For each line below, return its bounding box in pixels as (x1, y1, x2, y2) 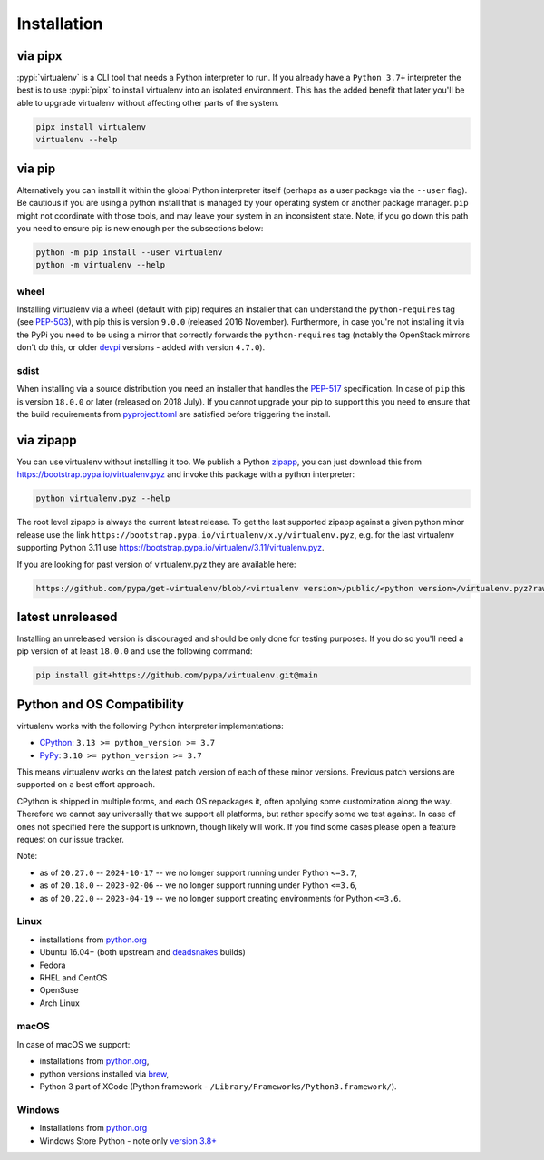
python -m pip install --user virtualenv (35, 247, 223, 258)
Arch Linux (39, 998, 81, 1009)
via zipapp (16, 432, 77, 448)
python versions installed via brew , (39, 1068, 170, 1079)
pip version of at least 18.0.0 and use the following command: (16, 646, 253, 657)
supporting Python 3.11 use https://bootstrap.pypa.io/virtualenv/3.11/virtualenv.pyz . (16, 542, 325, 553)
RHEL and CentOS (39, 971, 108, 983)
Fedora (39, 960, 66, 970)
